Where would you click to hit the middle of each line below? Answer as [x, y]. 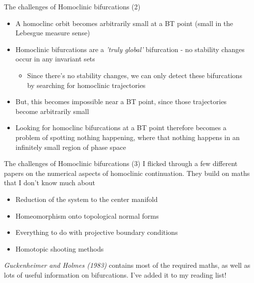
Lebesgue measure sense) [53, 33]
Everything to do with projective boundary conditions [97, 232]
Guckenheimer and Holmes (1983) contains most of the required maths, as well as [127, 265]
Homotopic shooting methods [60, 248]
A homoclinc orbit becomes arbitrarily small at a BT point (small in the [124, 23]
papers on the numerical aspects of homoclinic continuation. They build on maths [127, 173]
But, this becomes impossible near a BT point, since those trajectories [121, 101]
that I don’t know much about [50, 183]
